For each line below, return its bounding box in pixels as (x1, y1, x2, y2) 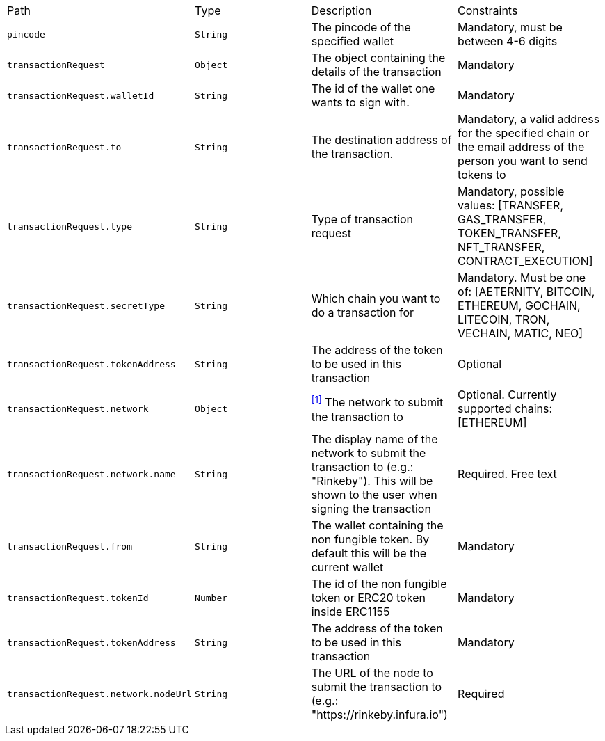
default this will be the (311, 546, 427, 560)
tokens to (458, 168, 506, 182)
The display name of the (311, 432, 438, 446)
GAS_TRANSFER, (458, 212, 547, 226)
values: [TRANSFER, (458, 198, 563, 212)
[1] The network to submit (311, 393, 444, 410)
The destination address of (311, 133, 452, 147)
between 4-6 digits (458, 34, 558, 48)
